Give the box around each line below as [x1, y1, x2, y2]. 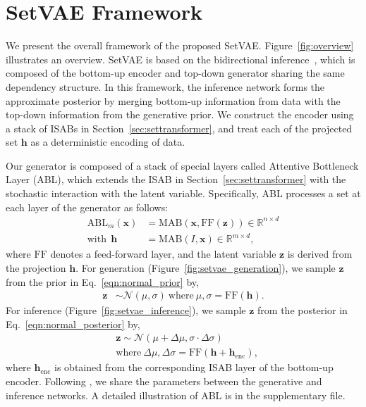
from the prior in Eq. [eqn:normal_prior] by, [6, 274, 199, 289]
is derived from [287, 246, 353, 261]
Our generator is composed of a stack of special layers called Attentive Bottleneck [6, 158, 359, 173]
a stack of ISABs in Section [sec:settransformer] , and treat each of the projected [6, 120, 353, 135]
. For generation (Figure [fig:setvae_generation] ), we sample [75, 260, 336, 275]
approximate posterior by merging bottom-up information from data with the [6, 93, 341, 108]
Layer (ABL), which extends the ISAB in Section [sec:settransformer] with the [6, 172, 346, 187]
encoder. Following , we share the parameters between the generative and [6, 373, 322, 388]
